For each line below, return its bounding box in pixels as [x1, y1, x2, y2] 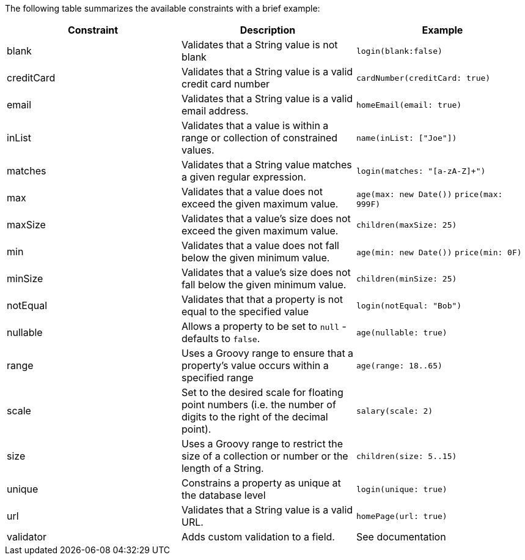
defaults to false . [181, 332, 260, 345]
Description [240, 24, 296, 36]
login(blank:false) [356, 46, 442, 56]
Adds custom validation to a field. [181, 531, 335, 543]
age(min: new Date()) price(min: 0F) [356, 248, 522, 257]
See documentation [356, 531, 446, 543]
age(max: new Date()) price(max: [356, 189, 503, 199]
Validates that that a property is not [181, 293, 343, 305]
